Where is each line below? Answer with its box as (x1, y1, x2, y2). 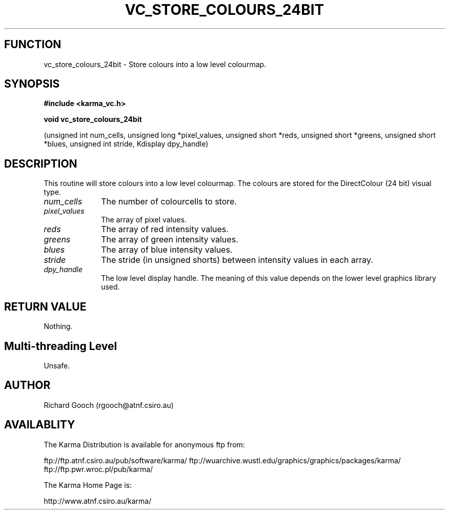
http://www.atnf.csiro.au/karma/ (44, 496, 152, 505)
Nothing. (44, 322, 73, 331)
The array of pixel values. (101, 215, 187, 224)
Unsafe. (44, 361, 70, 370)
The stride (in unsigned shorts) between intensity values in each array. (101, 255, 373, 265)
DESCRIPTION (4, 157, 77, 170)
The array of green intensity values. (101, 234, 238, 245)
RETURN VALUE (4, 300, 87, 313)
